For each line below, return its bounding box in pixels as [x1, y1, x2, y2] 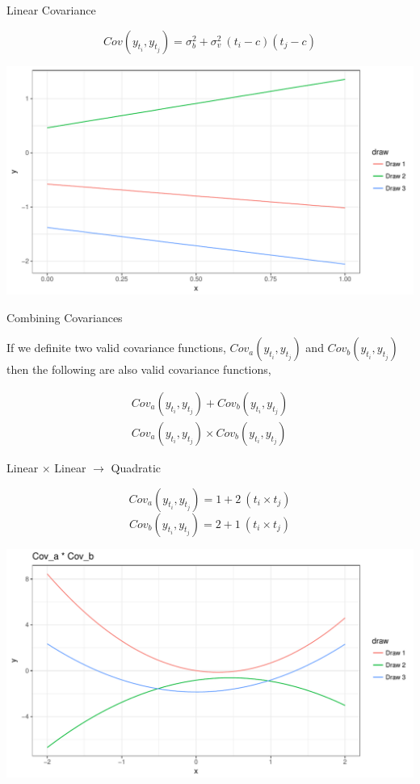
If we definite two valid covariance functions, [6, 339, 226, 356]
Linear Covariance [6, 2, 96, 18]
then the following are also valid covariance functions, [6, 361, 271, 378]
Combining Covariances [6, 308, 123, 325]
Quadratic [111, 459, 162, 476]
